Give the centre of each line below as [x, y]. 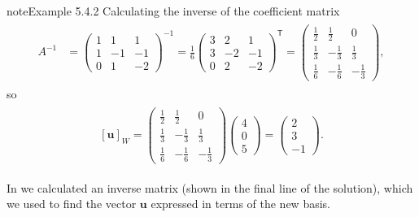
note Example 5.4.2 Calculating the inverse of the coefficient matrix [173, 11]
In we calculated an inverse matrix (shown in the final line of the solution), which [210, 187]
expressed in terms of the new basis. [240, 204]
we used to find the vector [72, 204]
